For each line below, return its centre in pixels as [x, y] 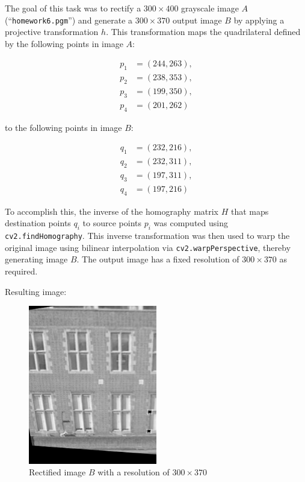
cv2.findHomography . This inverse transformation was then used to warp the [147, 236]
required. [21, 271]
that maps [250, 211]
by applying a [259, 20]
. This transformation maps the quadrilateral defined [203, 32]
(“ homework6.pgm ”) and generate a [69, 20]
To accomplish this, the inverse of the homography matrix [112, 211]
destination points [38, 223]
